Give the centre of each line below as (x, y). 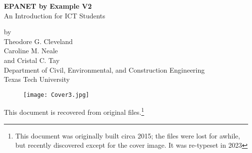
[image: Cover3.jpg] (56, 95)
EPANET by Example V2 (48, 6)
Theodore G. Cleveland (39, 41)
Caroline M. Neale (31, 51)
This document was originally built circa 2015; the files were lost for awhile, (128, 135)
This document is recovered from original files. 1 (74, 111)
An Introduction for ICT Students (55, 15)
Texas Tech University (37, 79)
